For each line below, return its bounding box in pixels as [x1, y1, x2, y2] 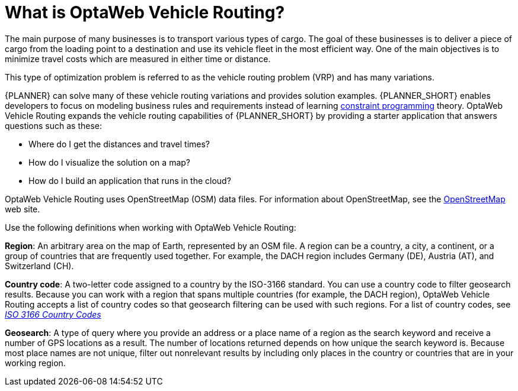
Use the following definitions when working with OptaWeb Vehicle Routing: [5, 222, 296, 232]
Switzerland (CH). [5, 260, 74, 271]
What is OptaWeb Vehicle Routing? [5, 2, 285, 22]
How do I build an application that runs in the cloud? [28, 175, 231, 186]
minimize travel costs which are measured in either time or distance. [5, 53, 271, 64]
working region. [5, 357, 66, 368]
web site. [5, 203, 40, 214]
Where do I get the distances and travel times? [28, 138, 210, 149]
